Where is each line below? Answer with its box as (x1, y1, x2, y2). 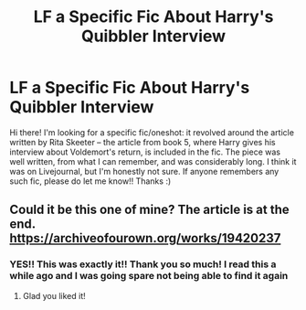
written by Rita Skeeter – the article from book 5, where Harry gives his (9, 136, 276, 147)
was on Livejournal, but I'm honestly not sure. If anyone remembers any (9, 166, 280, 176)
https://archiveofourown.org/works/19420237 (9, 230, 281, 246)
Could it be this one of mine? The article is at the (9, 202, 290, 218)
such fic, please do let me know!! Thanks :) (9, 176, 172, 187)
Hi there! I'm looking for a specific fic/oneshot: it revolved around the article (9, 126, 295, 138)
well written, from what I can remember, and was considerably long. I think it (9, 155, 297, 166)
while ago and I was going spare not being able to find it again (9, 270, 289, 283)
